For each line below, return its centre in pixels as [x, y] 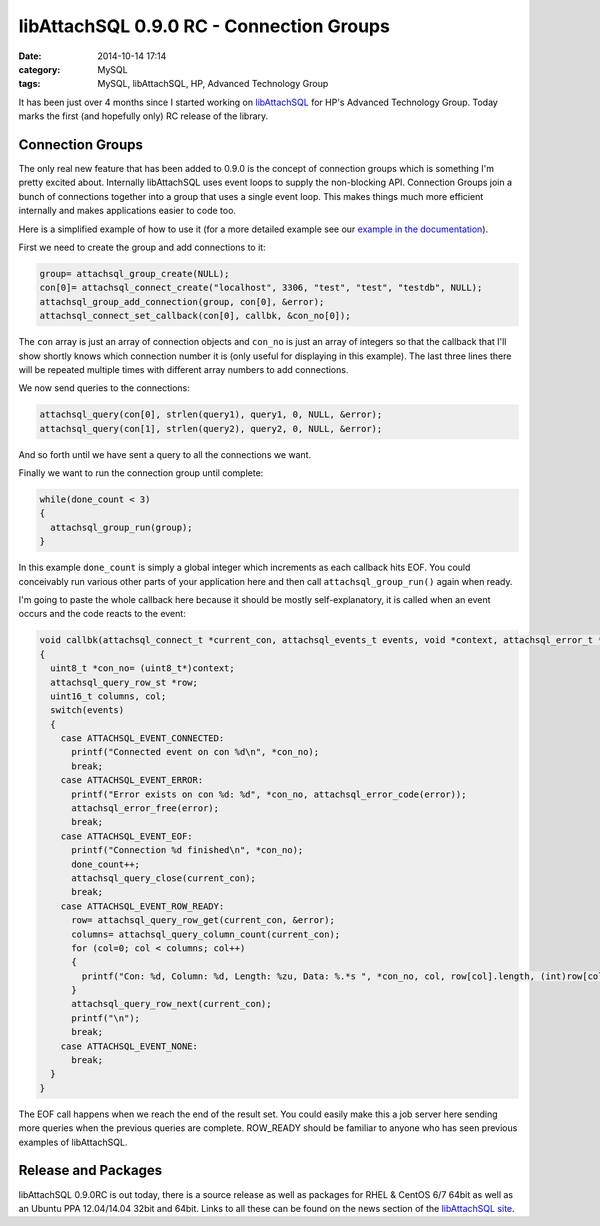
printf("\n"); [105, 1018]
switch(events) [87, 710]
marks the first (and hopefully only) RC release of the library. [143, 116]
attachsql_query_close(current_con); [164, 878]
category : [39, 69]
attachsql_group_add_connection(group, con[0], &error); [182, 301]
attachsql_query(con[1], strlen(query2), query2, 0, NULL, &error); [211, 428]
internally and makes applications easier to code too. [127, 211]
